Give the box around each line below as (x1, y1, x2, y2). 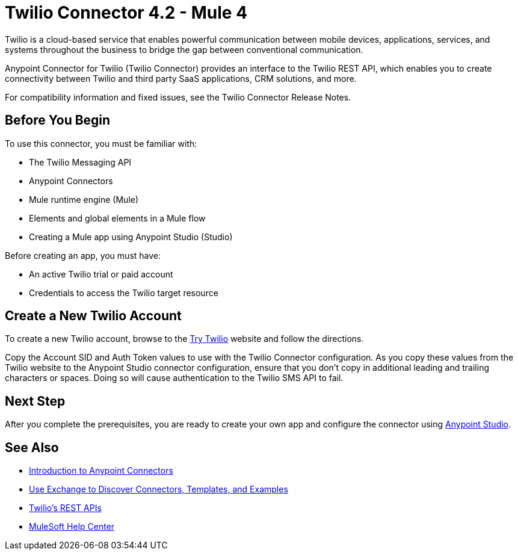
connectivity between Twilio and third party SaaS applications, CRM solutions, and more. (5, 73, 357, 84)
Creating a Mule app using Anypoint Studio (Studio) (29, 231, 233, 242)
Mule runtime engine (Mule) (29, 194, 139, 205)
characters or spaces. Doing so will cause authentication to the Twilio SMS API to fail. (5, 373, 344, 383)
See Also (5, 439, 59, 455)
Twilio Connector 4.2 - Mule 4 (5, 2, 248, 23)
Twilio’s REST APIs (29, 503, 102, 513)
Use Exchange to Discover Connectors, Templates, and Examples (29, 484, 288, 495)
